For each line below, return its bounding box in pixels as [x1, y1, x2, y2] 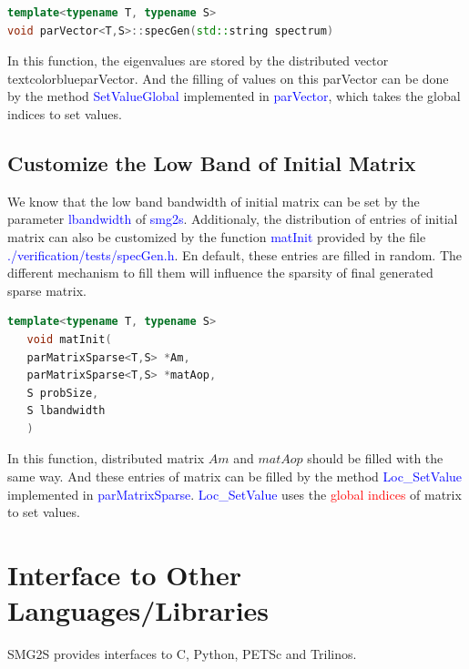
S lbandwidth [26, 404, 106, 418]
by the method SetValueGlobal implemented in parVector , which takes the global [7, 86, 461, 106]
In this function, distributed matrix [7, 449, 205, 468]
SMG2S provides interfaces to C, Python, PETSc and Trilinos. [7, 644, 357, 664]
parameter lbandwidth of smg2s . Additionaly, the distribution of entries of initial [7, 209, 458, 228]
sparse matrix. [7, 280, 87, 299]
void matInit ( [26, 332, 112, 346]
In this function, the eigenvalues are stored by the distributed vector [7, 51, 389, 70]
